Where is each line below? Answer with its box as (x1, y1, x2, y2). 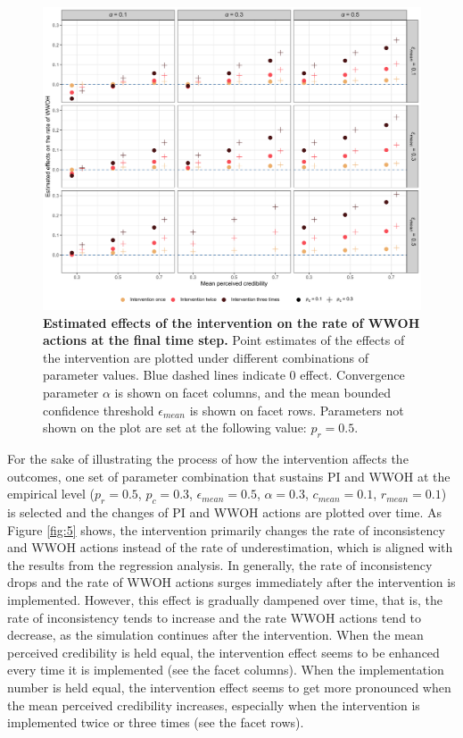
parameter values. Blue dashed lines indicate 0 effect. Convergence (43, 365, 405, 384)
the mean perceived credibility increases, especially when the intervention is (7, 695, 420, 714)
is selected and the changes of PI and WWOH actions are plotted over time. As (7, 503, 442, 522)
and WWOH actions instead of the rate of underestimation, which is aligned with (7, 538, 453, 557)
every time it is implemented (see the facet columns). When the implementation (7, 660, 444, 679)
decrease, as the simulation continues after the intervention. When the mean (7, 625, 424, 644)
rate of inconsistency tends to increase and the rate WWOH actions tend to (7, 608, 422, 626)
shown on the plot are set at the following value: (43, 418, 307, 437)
